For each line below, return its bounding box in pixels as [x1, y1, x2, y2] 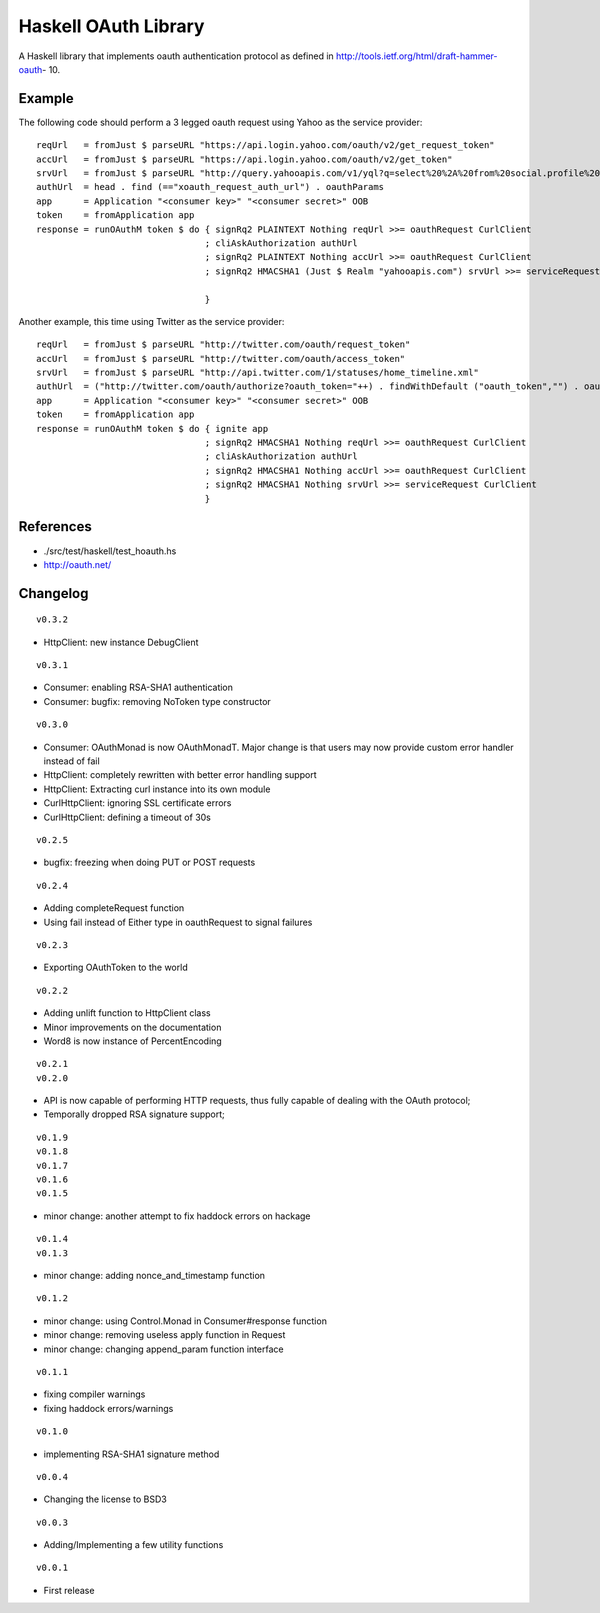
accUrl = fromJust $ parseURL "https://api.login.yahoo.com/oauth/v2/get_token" [36, 153, 453, 165]
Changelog [18, 585, 89, 602]
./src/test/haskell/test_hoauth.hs [43, 545, 177, 557]
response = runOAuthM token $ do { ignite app [36, 423, 269, 434]
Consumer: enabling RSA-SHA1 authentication [43, 681, 234, 694]
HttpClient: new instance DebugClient [43, 636, 199, 648]
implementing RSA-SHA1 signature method [43, 1448, 220, 1460]
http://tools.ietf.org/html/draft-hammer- [335, 50, 498, 62]
